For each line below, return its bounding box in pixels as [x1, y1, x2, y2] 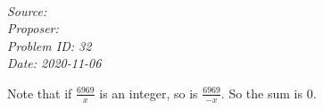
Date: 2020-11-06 [7, 54, 102, 72]
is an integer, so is [99, 83, 198, 102]
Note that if [7, 83, 72, 102]
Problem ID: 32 [7, 36, 92, 55]
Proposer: [7, 19, 59, 38]
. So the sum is [220, 83, 302, 102]
